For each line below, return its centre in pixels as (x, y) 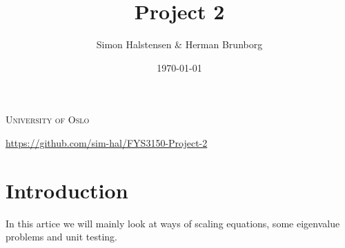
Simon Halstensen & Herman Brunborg (179, 44)
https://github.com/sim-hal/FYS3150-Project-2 (107, 142)
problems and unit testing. (61, 237)
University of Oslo (48, 120)
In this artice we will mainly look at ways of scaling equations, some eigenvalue (173, 223)
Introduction (67, 190)
